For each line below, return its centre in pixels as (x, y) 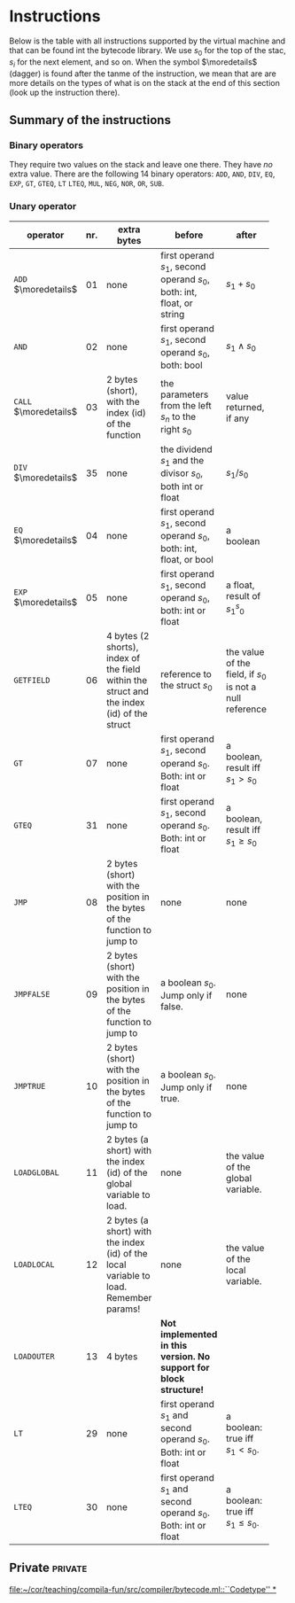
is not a (241, 687)
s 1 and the (182, 462)
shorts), (122, 647)
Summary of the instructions (90, 120)
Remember (129, 1298)
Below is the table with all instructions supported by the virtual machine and (147, 41)
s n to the (179, 417)
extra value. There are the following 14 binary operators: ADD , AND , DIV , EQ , (142, 174)
